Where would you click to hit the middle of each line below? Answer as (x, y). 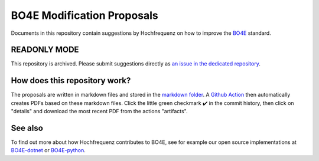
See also (27, 128)
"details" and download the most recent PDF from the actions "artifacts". (99, 111)
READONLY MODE (45, 50)
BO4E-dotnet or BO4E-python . (48, 150)
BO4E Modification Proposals (85, 15)
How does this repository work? (71, 80)
